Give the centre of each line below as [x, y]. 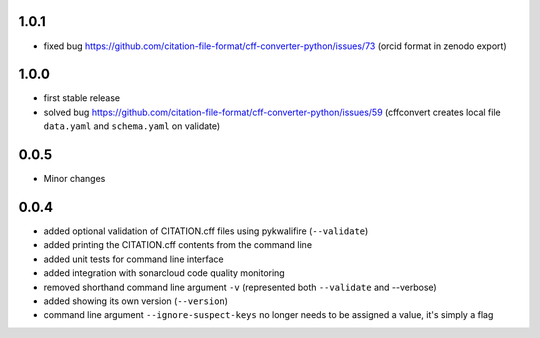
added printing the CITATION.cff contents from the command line [178, 245]
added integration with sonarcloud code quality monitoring [164, 273]
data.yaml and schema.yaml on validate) [132, 126]
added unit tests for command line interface [133, 259]
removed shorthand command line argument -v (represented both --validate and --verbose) [240, 287]
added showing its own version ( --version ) [136, 301]
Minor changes [74, 179]
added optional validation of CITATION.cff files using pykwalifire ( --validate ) [206, 231]
